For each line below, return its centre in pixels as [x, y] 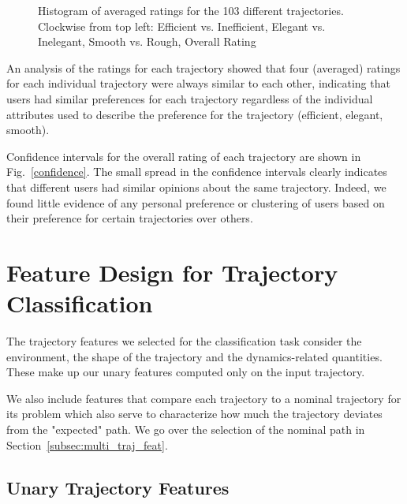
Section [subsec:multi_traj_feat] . [87, 444]
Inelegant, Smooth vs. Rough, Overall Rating [147, 41]
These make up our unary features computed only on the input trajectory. [186, 372]
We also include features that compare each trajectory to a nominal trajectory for [204, 398]
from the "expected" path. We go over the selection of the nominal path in [186, 429]
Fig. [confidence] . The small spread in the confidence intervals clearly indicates [197, 172]
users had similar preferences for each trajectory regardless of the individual [190, 98]
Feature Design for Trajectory [172, 272]
